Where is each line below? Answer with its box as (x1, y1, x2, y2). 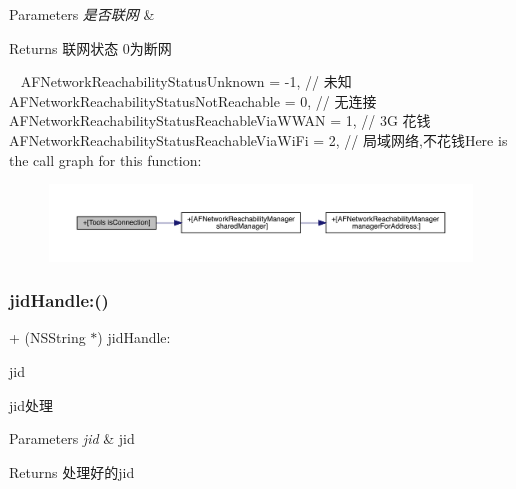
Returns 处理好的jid (9, 461, 135, 482)
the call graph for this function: (9, 149, 202, 170)
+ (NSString (9, 327, 86, 348)
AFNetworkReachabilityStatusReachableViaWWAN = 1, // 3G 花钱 (9, 110, 431, 131)
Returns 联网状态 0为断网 (9, 37, 172, 58)
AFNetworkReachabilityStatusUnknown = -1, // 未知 (20, 71, 352, 92)
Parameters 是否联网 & (9, 4, 155, 24)
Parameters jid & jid (9, 428, 135, 449)
